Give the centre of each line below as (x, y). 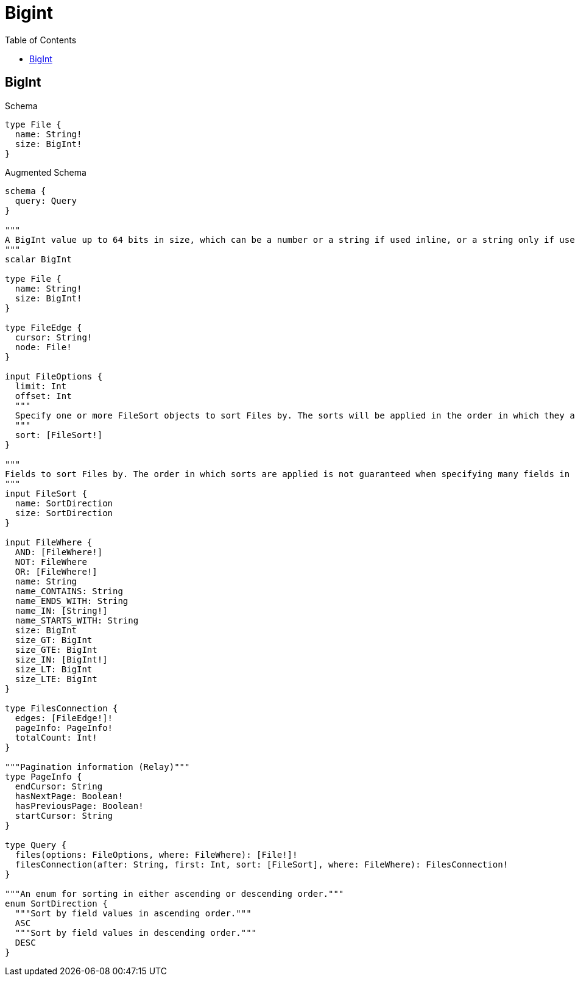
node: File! (43, 347)
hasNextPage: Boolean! (69, 796)
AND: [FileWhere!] (59, 552)
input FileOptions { (54, 376)
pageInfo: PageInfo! (64, 728)
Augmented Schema (46, 172)
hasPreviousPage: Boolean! (79, 806)
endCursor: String (59, 786)
